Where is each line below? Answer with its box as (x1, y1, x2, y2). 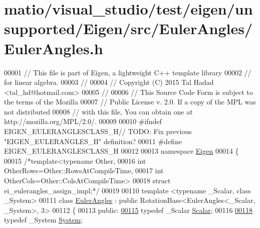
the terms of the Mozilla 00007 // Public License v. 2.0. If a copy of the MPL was (4, 96, 256, 107)
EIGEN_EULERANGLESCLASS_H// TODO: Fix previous (4, 126, 192, 137)
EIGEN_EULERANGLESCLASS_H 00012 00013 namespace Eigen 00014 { (4, 146, 239, 156)
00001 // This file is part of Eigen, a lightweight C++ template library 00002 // (4, 67, 251, 77)
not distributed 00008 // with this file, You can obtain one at (4, 106, 193, 117)
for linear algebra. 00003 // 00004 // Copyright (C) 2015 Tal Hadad (4, 77, 214, 87)
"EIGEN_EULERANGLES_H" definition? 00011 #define (4, 136, 182, 146)
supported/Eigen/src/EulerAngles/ (4, 18, 253, 39)
